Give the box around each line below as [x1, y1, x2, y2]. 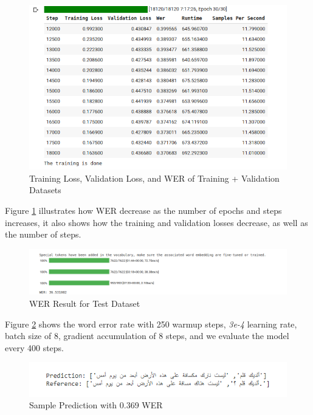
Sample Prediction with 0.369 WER [29, 399, 163, 411]
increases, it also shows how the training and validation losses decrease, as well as [5, 216, 308, 228]
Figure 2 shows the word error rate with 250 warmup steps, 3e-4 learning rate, [5, 317, 297, 330]
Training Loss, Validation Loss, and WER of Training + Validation [29, 171, 280, 184]
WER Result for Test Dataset [29, 297, 140, 309]
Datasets [29, 183, 61, 196]
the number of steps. [5, 228, 81, 241]
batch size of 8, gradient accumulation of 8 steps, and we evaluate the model [5, 329, 289, 342]
